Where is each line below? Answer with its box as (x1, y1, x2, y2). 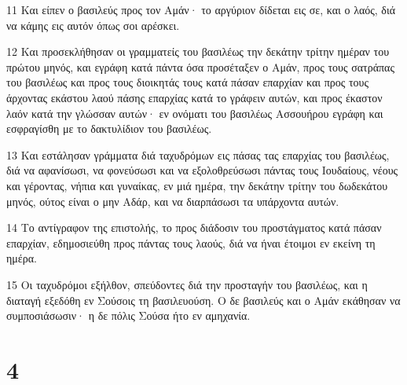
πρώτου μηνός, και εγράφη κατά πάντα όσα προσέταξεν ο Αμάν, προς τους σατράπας (6, 58, 394, 75)
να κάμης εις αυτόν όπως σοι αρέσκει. (6, 16, 180, 33)
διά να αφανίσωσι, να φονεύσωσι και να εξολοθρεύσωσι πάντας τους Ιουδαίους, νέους (6, 162, 398, 178)
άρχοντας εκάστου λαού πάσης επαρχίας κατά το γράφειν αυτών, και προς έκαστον (6, 89, 383, 105)
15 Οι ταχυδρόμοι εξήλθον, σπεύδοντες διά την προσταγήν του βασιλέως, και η (6, 276, 368, 292)
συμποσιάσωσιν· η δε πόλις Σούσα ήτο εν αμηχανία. (6, 307, 251, 324)
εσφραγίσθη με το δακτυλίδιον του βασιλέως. (6, 120, 212, 137)
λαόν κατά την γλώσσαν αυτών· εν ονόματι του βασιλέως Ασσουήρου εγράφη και (6, 104, 383, 121)
